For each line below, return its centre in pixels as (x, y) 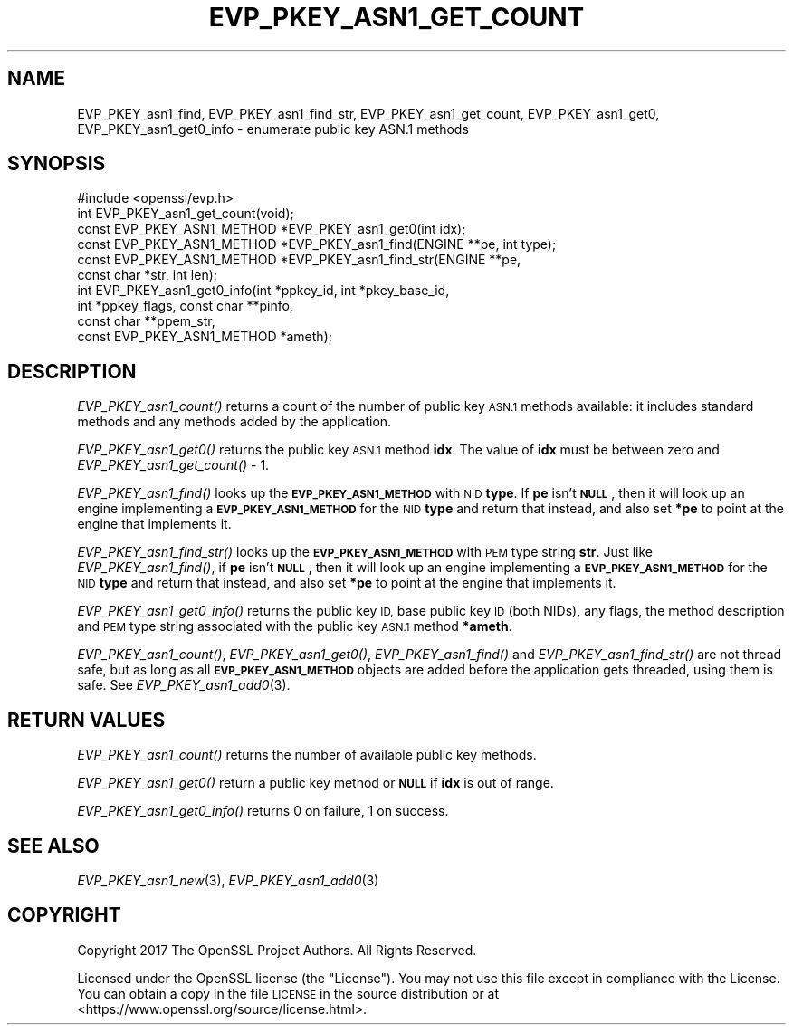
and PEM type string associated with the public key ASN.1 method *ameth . (295, 626)
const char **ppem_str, (146, 321)
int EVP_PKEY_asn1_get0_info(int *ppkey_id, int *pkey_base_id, (263, 291)
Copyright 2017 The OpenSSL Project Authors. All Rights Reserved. (277, 950)
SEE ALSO (53, 846)
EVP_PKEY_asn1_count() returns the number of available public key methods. (307, 755)
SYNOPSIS (57, 164)
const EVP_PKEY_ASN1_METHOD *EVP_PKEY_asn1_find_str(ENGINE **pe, (299, 260)
